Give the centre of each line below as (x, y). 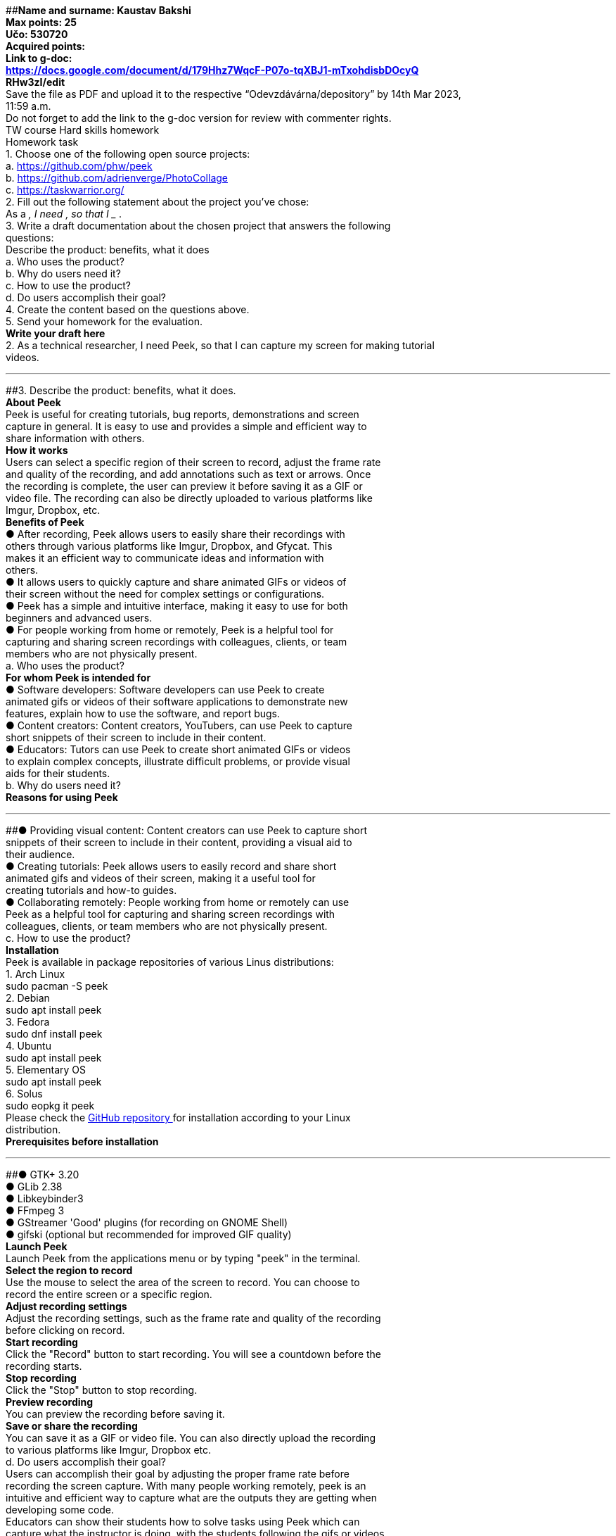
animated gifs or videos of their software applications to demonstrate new (177, 701)
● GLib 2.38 (34, 1186)
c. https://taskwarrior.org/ (65, 190)
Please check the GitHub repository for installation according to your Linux (178, 1118)
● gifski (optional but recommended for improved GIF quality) (149, 1234)
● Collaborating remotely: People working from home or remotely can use (178, 902)
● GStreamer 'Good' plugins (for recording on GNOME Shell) (147, 1222)
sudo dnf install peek (54, 1034)
